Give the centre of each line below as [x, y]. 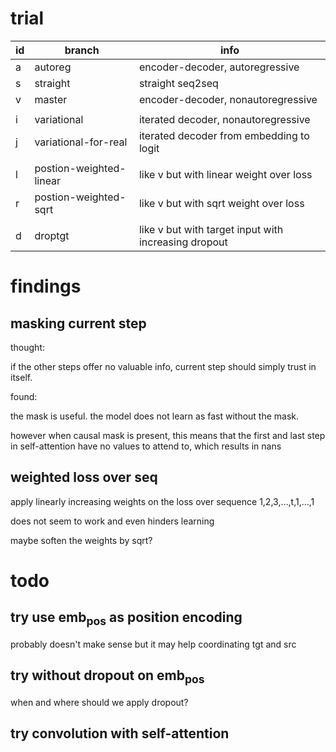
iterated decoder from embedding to [224, 135]
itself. [21, 377]
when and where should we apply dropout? [99, 702]
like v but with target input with [211, 229]
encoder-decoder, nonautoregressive [228, 99]
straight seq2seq [178, 83]
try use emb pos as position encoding [126, 619]
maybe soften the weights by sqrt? [81, 540]
